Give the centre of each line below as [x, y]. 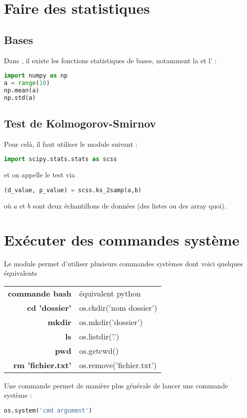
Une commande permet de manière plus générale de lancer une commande [116, 385]
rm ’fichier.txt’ [42, 365]
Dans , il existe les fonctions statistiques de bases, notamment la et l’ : [110, 60]
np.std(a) [20, 98]
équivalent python [110, 293]
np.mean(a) [22, 90]
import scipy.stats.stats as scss [61, 159]
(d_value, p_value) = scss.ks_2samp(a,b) [73, 190]
